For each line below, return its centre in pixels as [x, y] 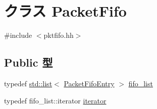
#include [18, 35]
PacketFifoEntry [89, 83]
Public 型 [29, 62]
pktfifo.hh [59, 35]
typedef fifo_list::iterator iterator [55, 100]
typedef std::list [28, 83]
